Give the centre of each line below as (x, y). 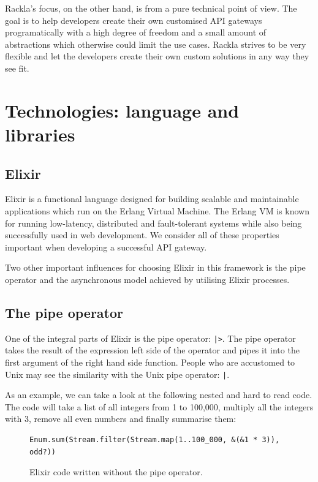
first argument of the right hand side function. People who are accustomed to (150, 362)
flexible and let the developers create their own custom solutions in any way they (157, 56)
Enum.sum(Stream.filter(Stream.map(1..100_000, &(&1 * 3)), (155, 439)
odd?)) (43, 452)
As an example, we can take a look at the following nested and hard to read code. (159, 395)
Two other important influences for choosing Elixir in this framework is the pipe (155, 267)
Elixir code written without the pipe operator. (116, 472)
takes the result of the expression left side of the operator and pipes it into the (152, 350)
